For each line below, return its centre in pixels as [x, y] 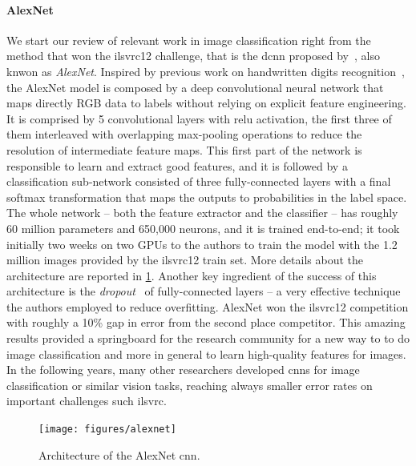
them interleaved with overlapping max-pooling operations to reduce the [184, 134]
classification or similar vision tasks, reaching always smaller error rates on [190, 385]
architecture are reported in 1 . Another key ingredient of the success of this [192, 275]
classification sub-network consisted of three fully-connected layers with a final [199, 181]
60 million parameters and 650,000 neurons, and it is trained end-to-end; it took [203, 228]
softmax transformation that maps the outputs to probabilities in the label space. [207, 197]
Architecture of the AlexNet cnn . [119, 454]
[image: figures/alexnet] [107, 430]
